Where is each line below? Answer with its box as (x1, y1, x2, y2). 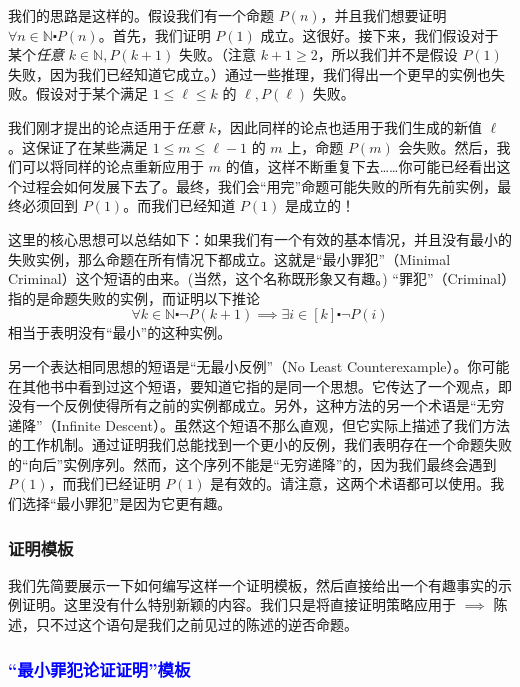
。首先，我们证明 (98, 24, 211, 45)
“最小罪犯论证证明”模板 (8, 656, 191, 681)
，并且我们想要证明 (320, 5, 447, 25)
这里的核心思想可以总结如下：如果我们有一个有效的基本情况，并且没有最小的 (8, 228, 512, 249)
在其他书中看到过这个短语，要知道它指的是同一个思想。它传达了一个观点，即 (8, 375, 512, 396)
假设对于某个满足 (35, 83, 148, 104)
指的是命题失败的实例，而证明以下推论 (8, 287, 260, 308)
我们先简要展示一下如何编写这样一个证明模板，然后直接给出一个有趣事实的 (8, 574, 498, 595)
